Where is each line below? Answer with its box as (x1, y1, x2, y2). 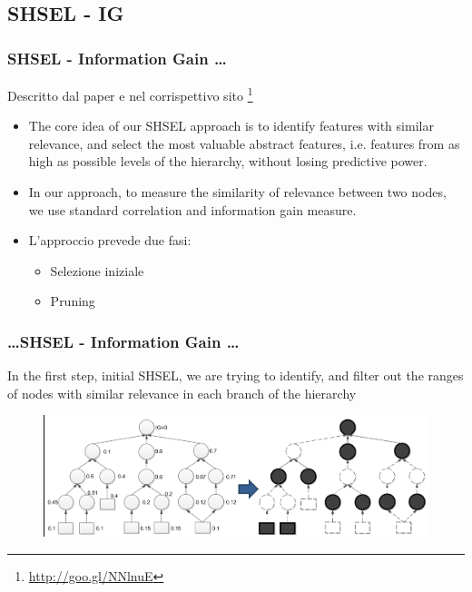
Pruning (50, 291, 95, 311)
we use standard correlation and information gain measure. (28, 200, 357, 219)
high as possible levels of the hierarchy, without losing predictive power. (28, 152, 428, 171)
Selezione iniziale (50, 261, 144, 280)
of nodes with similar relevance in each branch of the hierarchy (7, 383, 357, 402)
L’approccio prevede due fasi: (28, 231, 192, 250)
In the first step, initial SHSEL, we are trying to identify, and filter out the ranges (7, 366, 464, 385)
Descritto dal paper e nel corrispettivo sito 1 (7, 84, 253, 104)
